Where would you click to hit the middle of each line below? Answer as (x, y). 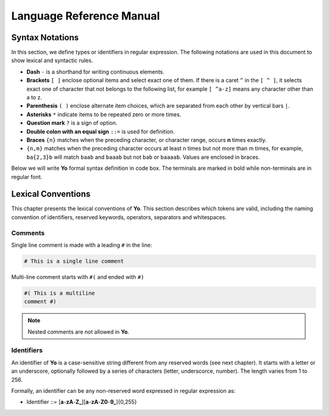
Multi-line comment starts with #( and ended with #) (78, 277)
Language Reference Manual (86, 16)
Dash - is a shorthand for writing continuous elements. (95, 72)
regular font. (27, 177)
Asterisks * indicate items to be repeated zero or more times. (104, 114)
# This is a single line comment (74, 261)
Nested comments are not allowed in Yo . (79, 331)
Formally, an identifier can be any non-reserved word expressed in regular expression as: (123, 391)
